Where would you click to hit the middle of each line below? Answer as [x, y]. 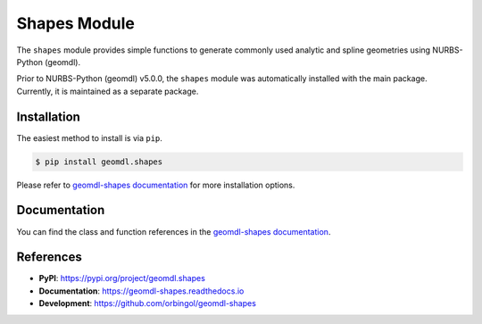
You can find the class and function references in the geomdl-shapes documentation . [174, 231]
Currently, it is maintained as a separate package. [108, 91]
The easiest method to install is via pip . [89, 137]
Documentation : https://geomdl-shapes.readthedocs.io [141, 291]
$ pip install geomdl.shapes [99, 162]
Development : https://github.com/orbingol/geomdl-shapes [147, 303]
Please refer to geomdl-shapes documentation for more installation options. [156, 185]
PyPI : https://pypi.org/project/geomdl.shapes [122, 278]
